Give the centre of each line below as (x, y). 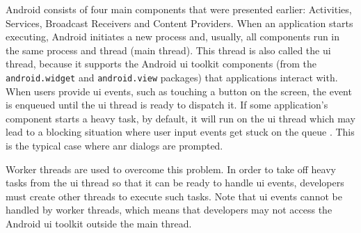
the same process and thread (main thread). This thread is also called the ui (168, 50)
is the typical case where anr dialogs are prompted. (114, 145)
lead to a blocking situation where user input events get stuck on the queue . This (180, 132)
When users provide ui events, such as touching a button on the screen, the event (179, 91)
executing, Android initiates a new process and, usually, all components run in (173, 37)
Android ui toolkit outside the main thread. (99, 223)
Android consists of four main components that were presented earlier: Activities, (179, 9)
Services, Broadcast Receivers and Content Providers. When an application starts (179, 23)
